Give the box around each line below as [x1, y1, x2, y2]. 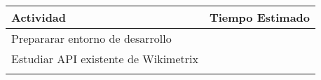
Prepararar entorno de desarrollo [11, 30, 172, 46]
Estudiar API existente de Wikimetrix [11, 51, 198, 67]
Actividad [11, 9, 67, 25]
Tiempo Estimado [209, 9, 310, 25]
